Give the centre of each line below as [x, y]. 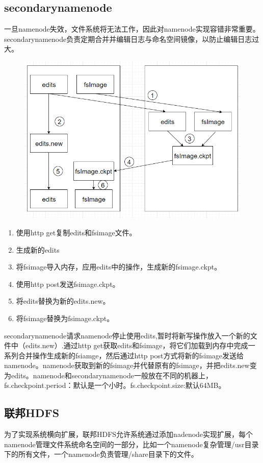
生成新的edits [38, 249]
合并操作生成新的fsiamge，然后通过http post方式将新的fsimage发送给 [131, 355]
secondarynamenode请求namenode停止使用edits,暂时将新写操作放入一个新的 [127, 335]
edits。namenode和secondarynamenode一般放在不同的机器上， [112, 375]
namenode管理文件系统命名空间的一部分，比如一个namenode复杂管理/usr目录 [131, 444]
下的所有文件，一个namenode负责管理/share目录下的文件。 [101, 454]
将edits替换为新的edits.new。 [63, 301]
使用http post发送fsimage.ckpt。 [68, 284]
